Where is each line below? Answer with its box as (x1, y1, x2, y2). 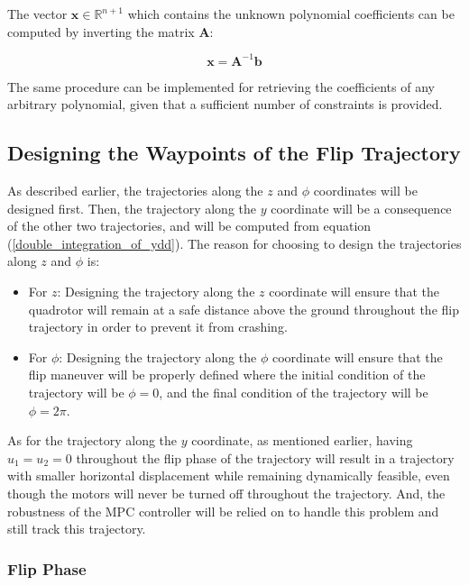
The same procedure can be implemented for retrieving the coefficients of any (7, 77, 435, 96)
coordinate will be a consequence (271, 198, 452, 217)
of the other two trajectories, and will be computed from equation (7, 216, 372, 235)
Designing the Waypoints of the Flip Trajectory (7, 139, 461, 167)
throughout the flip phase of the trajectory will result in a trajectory (76, 448, 455, 467)
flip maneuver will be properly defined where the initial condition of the (28, 365, 426, 384)
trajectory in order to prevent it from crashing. (28, 317, 288, 336)
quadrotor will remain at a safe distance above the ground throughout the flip (28, 299, 459, 318)
